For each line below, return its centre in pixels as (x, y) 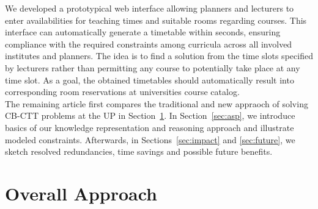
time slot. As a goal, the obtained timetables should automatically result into (150, 80)
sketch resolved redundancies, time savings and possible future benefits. (139, 151)
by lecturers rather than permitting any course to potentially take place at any (153, 67)
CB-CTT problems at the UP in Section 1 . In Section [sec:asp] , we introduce (150, 115)
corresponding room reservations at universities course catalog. (122, 92)
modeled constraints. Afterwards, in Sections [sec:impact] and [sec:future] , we (150, 139)
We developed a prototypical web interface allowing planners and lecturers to (150, 8)
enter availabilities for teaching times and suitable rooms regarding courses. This (156, 20)
